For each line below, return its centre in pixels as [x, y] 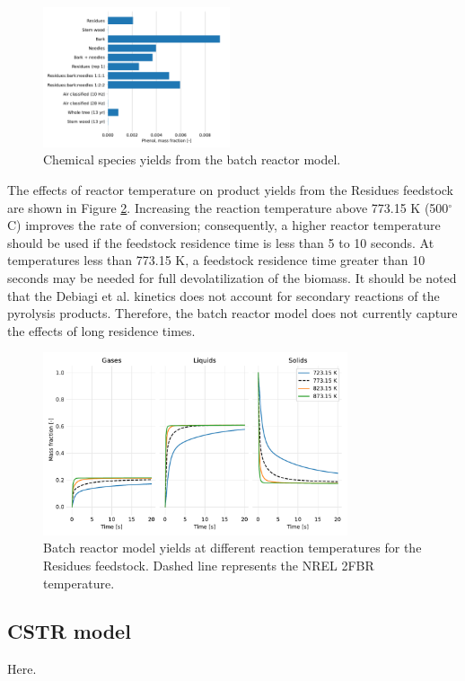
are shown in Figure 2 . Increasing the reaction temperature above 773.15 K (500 [228, 207]
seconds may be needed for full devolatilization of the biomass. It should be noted [232, 277]
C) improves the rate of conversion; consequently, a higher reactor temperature [224, 225]
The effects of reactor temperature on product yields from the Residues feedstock [230, 190]
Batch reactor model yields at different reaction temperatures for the [232, 548]
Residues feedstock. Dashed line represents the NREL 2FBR [209, 565]
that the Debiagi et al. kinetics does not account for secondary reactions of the [224, 295]
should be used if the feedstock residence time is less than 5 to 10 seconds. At [221, 242]
